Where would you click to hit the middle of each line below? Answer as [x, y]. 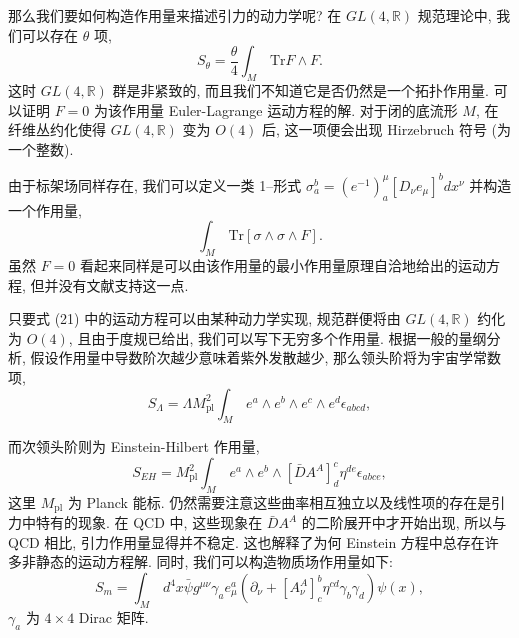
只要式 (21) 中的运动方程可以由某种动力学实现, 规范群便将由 [204, 318]
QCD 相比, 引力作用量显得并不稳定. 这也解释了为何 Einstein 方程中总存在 [246, 541]
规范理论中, [454, 15]
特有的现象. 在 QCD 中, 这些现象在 [149, 522]
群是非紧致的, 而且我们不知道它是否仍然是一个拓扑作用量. [300, 89]
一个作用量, [45, 209]
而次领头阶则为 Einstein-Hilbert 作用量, [134, 446]
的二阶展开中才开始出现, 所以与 [404, 522]
